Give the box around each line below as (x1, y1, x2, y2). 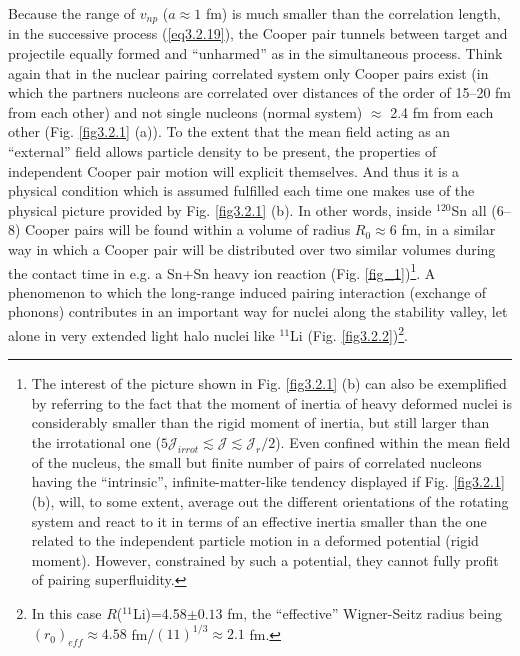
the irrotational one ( (31, 432, 162, 453)
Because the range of (8, 3, 136, 23)
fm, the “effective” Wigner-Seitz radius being (227, 603, 502, 623)
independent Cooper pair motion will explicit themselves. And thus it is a (8, 160, 460, 181)
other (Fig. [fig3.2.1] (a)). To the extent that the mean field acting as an (8, 121, 451, 142)
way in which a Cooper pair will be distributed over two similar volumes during (8, 238, 496, 259)
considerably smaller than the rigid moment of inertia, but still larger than (31, 412, 490, 433)
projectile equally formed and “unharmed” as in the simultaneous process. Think (8, 43, 503, 64)
